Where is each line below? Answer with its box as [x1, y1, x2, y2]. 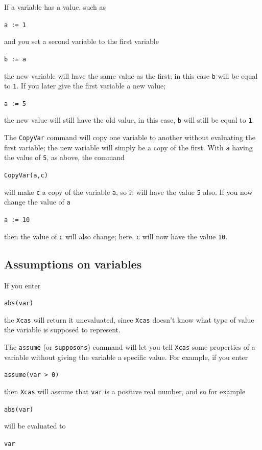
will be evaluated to [4, 420, 66, 431]
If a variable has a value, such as [4, 2, 106, 12]
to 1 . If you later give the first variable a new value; [4, 80, 166, 91]
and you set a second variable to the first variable [4, 36, 159, 47]
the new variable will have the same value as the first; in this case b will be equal [4, 70, 258, 81]
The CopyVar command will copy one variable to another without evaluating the [4, 132, 255, 143]
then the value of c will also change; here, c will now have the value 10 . [4, 231, 228, 241]
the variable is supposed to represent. [4, 324, 121, 335]
